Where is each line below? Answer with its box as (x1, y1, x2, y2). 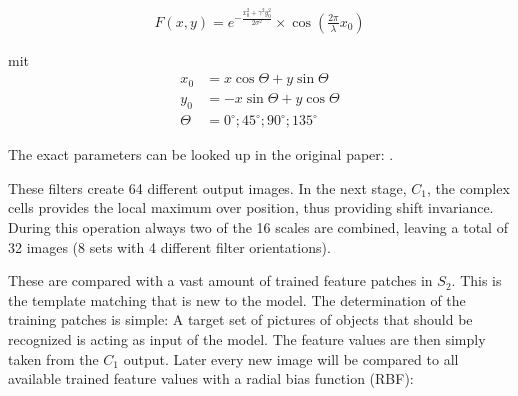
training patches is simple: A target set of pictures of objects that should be (8, 309, 473, 330)
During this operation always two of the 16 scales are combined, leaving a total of (8, 217, 508, 238)
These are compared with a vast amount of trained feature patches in (8, 270, 433, 291)
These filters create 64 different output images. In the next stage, (8, 177, 407, 198)
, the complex (426, 177, 510, 198)
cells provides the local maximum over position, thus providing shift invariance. (8, 197, 494, 218)
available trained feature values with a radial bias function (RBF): (8, 368, 414, 389)
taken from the (8, 348, 99, 369)
